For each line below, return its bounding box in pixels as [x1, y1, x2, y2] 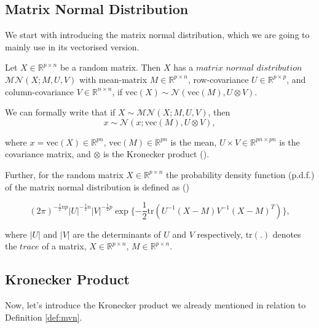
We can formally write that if [5, 106, 116, 119]
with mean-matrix [79, 72, 148, 85]
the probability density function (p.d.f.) [166, 168, 315, 181]
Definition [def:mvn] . [5, 310, 82, 323]
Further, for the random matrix [5, 168, 124, 181]
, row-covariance [187, 72, 249, 85]
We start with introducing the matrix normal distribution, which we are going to [5, 28, 310, 41]
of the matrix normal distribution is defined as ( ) [5, 180, 189, 193]
